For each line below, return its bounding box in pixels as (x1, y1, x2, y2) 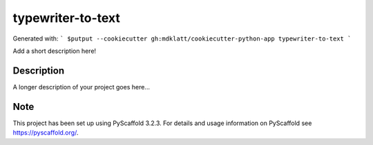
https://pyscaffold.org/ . (12, 129, 79, 137)
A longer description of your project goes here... (12, 82, 150, 91)
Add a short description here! (12, 47, 97, 55)
